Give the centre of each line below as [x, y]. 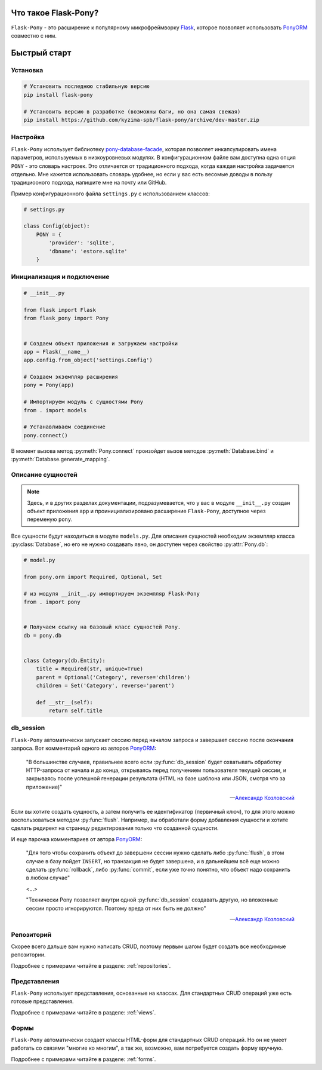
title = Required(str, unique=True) [89, 669]
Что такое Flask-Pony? [55, 13]
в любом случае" [48, 878]
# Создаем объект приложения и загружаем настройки [101, 343]
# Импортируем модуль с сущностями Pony [83, 402]
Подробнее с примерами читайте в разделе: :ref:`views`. [83, 1012]
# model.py [39, 560]
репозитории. [28, 955]
